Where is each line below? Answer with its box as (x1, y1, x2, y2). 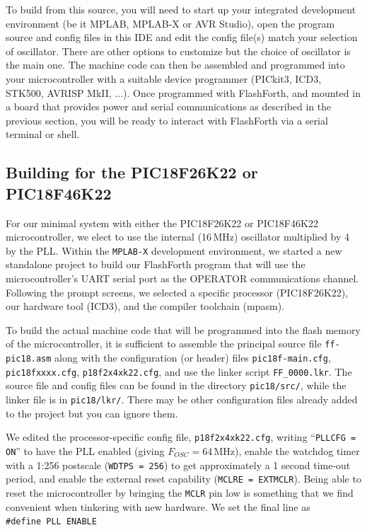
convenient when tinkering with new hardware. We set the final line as (6, 499, 310, 514)
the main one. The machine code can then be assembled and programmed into (6, 57, 345, 72)
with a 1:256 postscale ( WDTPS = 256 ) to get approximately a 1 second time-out (6, 457, 351, 472)
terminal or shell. (6, 127, 80, 142)
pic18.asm (6, 354, 52, 364)
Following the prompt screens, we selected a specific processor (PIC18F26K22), (6, 284, 349, 299)
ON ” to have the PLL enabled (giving (6, 443, 165, 458)
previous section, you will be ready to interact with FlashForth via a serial (6, 113, 328, 127)
